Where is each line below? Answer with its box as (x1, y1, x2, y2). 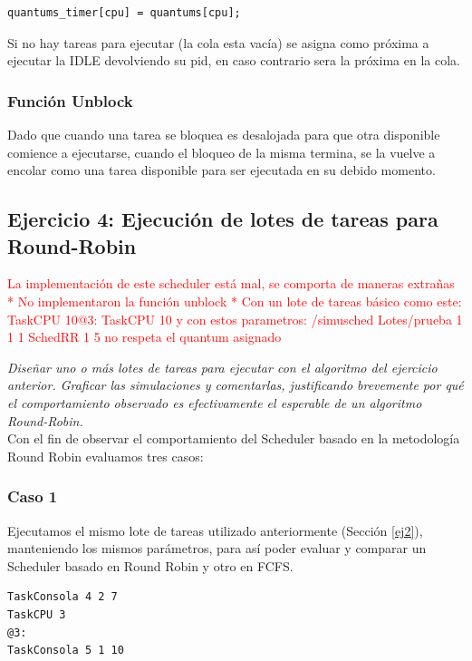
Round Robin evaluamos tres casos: (7, 446, 204, 465)
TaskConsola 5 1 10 (7, 644, 124, 657)
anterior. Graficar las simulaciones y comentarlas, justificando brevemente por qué (7, 375, 464, 394)
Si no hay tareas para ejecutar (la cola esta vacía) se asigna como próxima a (7, 33, 429, 52)
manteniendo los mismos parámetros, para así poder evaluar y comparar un (7, 539, 427, 558)
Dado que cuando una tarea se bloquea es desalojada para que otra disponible (7, 125, 440, 143)
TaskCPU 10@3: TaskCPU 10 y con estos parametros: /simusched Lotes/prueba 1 (7, 309, 463, 328)
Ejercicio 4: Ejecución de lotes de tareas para (7, 205, 438, 233)
